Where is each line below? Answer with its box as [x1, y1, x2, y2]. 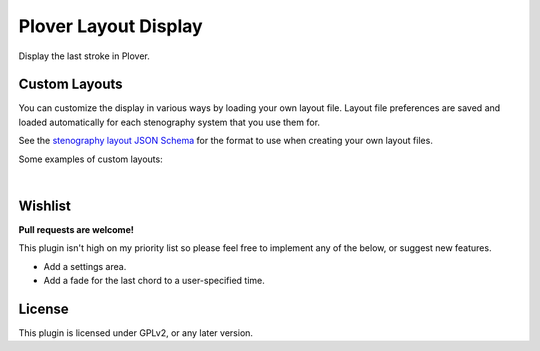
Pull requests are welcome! [18, 223, 134, 235]
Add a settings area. [43, 260, 127, 272]
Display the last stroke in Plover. [18, 50, 150, 62]
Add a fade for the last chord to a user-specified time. [43, 275, 265, 287]
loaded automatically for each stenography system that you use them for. [18, 116, 320, 128]
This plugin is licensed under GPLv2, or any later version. [18, 327, 254, 339]
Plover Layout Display [18, 15, 204, 37]
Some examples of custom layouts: [18, 153, 164, 165]
